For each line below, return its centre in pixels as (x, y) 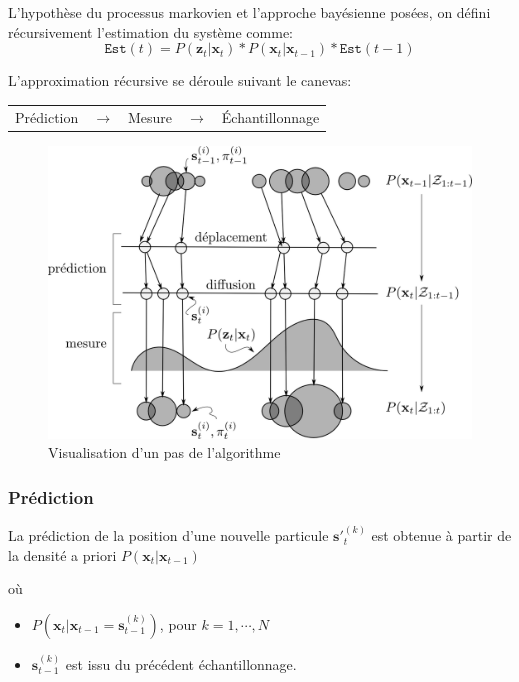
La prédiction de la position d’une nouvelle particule (168, 535)
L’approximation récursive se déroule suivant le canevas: (180, 80)
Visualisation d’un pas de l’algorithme (164, 452)
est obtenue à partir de (441, 535)
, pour (178, 623)
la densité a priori (62, 554)
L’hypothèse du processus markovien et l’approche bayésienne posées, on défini (249, 12)
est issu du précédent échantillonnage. (181, 663)
